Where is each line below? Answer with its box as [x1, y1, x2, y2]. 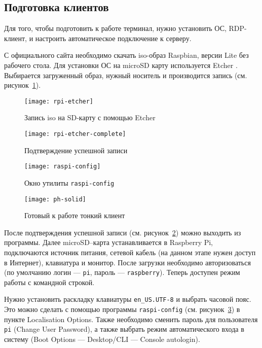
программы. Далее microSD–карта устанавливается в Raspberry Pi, [4, 237, 213, 248]
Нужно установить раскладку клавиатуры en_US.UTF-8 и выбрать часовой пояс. [4, 294, 251, 304]
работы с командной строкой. [4, 276, 95, 287]
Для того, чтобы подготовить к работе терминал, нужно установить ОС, [4, 23, 227, 33]
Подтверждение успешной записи [24, 145, 128, 155]
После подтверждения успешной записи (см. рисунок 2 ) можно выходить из [4, 227, 241, 237]
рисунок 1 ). [4, 80, 41, 90]
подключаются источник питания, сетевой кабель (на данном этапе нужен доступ [4, 247, 256, 258]
